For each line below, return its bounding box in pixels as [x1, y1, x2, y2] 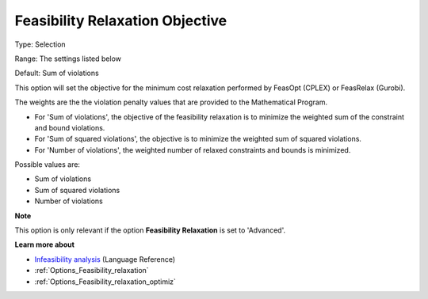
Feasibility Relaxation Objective [14, 12, 227, 29]
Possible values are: [14, 160, 81, 169]
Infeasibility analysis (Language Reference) [34, 254, 176, 264]
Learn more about [14, 240, 75, 249]
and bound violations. [34, 123, 105, 132]
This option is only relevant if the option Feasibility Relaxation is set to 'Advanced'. [14, 225, 285, 235]
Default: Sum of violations [14, 68, 99, 78]
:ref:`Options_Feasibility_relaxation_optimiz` [34, 277, 176, 286]
